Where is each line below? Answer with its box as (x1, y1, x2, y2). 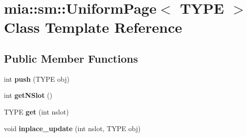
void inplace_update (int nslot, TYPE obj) (4, 123, 141, 133)
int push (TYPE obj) (4, 73, 69, 84)
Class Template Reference (4, 17, 182, 37)
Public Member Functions (4, 50, 138, 66)
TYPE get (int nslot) (4, 106, 69, 116)
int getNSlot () (4, 90, 52, 100)
